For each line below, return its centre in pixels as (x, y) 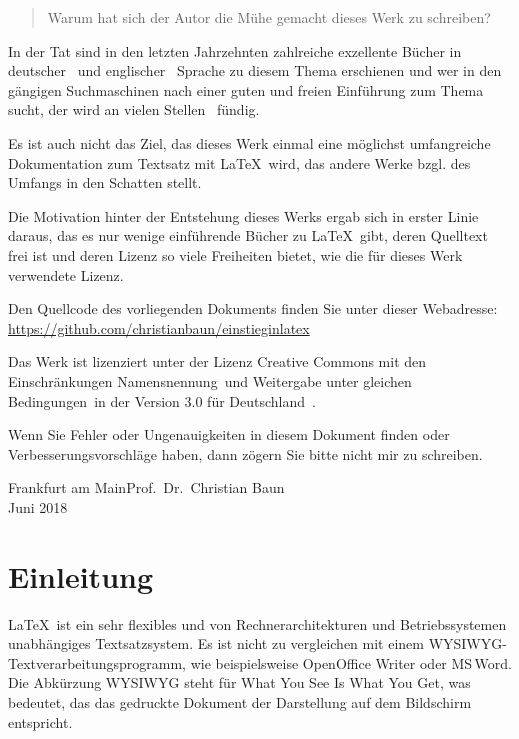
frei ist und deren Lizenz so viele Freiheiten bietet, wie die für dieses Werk (235, 254)
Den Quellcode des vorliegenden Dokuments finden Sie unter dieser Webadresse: (253, 308)
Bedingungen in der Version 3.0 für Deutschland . (162, 400)
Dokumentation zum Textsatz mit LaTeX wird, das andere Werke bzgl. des (239, 162)
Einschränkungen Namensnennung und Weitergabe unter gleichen (210, 380)
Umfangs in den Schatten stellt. (105, 182)
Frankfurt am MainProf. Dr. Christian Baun (146, 487)
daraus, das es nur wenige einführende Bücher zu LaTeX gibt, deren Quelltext (248, 235)
